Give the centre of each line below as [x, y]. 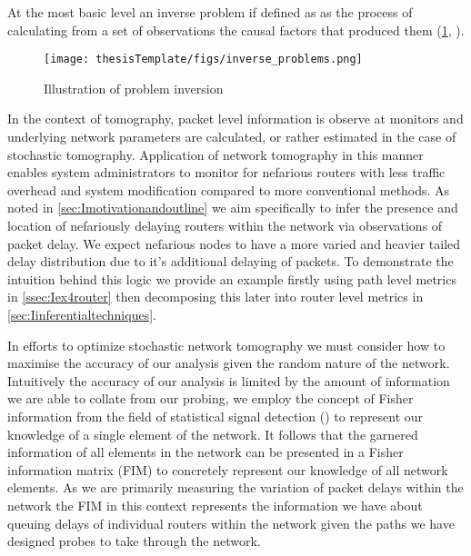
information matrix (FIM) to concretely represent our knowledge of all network [228, 469]
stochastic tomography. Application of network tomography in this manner [215, 154]
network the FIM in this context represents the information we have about [215, 505]
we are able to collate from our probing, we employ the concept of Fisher [210, 398]
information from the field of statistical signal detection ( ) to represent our [215, 416]
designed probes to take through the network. [134, 541]
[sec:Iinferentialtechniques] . [82, 314]
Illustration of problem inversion [134, 88]
